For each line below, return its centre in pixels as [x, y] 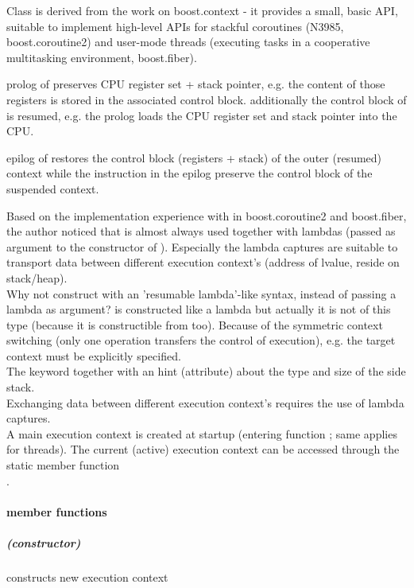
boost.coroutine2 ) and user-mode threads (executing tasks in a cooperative [188, 42]
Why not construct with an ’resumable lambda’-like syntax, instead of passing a [201, 293]
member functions [57, 511]
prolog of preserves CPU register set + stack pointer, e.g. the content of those [196, 84]
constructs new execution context [87, 576]
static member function [63, 465]
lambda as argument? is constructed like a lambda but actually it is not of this [199, 309]
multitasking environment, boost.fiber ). [102, 57]
